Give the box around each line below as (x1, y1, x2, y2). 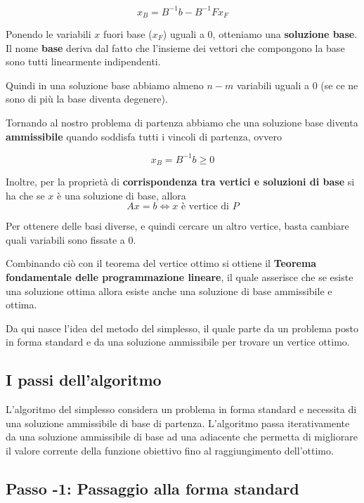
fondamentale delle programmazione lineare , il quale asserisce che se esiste (6, 270, 353, 285)
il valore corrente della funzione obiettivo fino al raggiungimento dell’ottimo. (6, 443, 334, 457)
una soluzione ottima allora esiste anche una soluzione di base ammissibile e (6, 283, 332, 298)
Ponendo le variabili (6, 26, 91, 41)
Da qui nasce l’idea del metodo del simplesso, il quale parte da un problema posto (6, 320, 358, 335)
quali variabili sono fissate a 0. (6, 232, 136, 247)
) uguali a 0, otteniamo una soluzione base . (162, 26, 358, 41)
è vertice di (181, 202, 229, 212)
